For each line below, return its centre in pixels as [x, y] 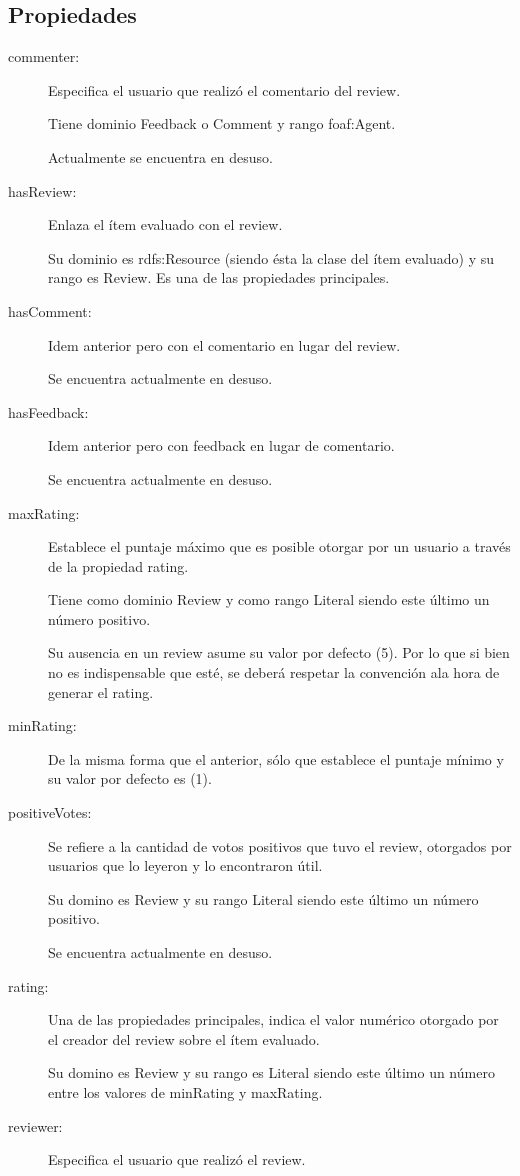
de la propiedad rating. [118, 565]
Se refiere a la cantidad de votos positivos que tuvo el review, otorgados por [280, 845]
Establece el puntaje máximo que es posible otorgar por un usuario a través [279, 546]
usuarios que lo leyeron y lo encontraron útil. [185, 865]
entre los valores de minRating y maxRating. [185, 1091]
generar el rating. [101, 691]
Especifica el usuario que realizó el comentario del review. [224, 89]
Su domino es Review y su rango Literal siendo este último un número [263, 898]
